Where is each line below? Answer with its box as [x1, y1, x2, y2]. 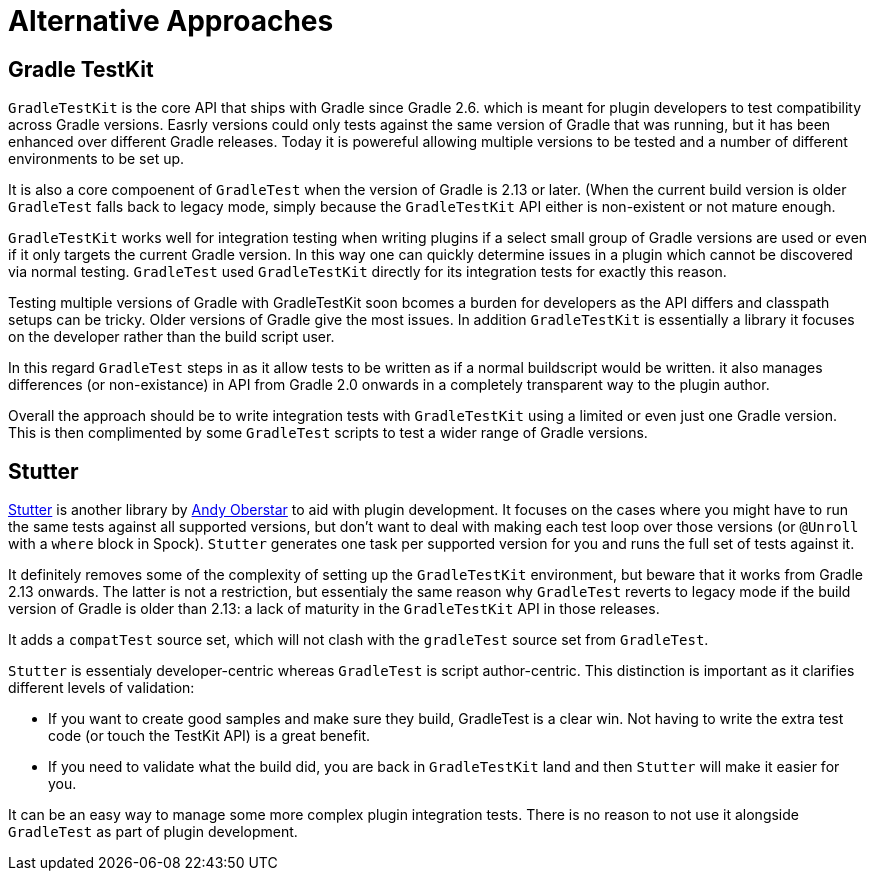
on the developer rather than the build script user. [8, 328, 335, 346]
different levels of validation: [8, 679, 195, 697]
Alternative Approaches [8, 4, 334, 38]
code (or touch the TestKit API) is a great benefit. [48, 727, 371, 745]
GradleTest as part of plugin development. [8, 823, 298, 841]
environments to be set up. [8, 150, 185, 168]
